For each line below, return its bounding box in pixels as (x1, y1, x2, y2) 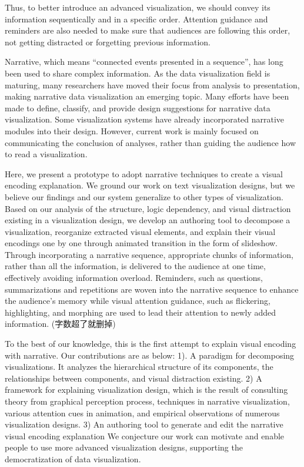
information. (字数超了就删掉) (5, 317, 116, 330)
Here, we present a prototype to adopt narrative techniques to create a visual (5, 167, 283, 180)
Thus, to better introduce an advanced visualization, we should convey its (5, 1, 270, 13)
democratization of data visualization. (5, 452, 141, 465)
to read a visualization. (5, 148, 88, 160)
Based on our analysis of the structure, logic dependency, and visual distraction (5, 202, 291, 214)
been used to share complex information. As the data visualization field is (5, 67, 270, 79)
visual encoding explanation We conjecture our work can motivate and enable (5, 429, 285, 442)
